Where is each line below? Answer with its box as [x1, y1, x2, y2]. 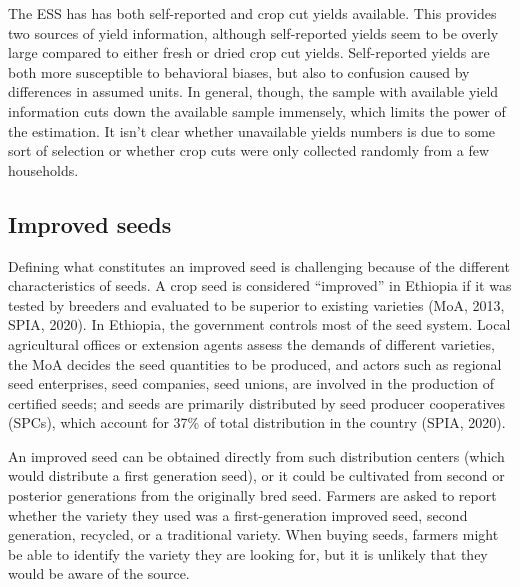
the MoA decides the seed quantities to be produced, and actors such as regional [8, 353, 502, 374]
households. [8, 159, 79, 180]
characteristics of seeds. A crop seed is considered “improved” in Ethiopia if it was [8, 275, 512, 296]
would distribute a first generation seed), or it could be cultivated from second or [8, 465, 505, 486]
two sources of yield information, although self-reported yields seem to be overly [8, 22, 499, 43]
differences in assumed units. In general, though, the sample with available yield [8, 81, 499, 102]
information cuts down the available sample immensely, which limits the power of [8, 100, 506, 121]
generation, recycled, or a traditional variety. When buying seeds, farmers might [8, 524, 499, 545]
